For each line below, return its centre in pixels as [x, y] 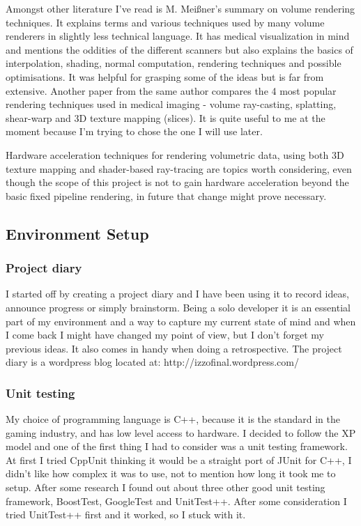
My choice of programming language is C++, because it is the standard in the [173, 419]
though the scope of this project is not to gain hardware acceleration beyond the [177, 182]
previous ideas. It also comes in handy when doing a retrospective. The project [174, 348]
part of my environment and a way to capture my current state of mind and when [181, 321]
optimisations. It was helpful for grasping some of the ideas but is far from [165, 76]
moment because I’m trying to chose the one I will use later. [134, 131]
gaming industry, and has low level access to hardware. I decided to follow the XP [181, 432]
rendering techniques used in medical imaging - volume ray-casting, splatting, [171, 104]
